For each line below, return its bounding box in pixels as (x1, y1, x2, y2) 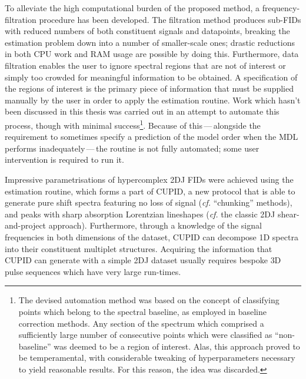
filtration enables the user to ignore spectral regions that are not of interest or (5, 59, 286, 71)
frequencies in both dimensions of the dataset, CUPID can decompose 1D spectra (5, 230, 298, 243)
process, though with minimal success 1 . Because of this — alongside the (5, 117, 261, 131)
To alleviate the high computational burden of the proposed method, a (5, 2, 260, 14)
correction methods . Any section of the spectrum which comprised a (18, 317, 264, 329)
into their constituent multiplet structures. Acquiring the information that (5, 242, 272, 254)
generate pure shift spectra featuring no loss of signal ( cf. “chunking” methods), (5, 196, 292, 209)
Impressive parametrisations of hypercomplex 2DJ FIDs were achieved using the (5, 173, 294, 185)
